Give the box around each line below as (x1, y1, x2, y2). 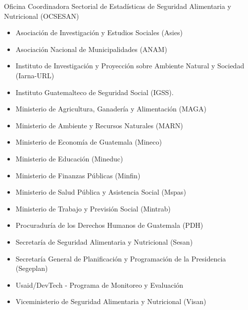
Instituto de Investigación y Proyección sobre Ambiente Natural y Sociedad (15, 60, 245, 71)
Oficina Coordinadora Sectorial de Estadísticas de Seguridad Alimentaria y (4, 1, 231, 11)
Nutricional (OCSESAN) (4, 10, 79, 21)
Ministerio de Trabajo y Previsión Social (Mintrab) (15, 203, 171, 213)
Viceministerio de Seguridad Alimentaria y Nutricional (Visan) (15, 296, 206, 307)
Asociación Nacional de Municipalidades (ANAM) (15, 44, 167, 54)
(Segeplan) (15, 263, 48, 273)
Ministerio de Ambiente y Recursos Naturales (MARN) (15, 120, 183, 130)
